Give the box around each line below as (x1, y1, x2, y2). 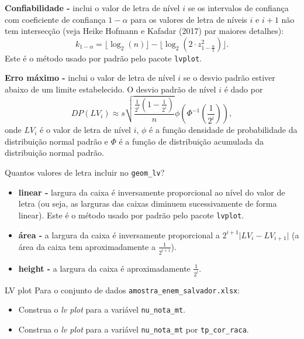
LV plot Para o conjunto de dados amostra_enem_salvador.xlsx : (5, 283, 240, 296)
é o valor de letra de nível (40, 124, 132, 136)
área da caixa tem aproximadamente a (18, 240, 156, 252)
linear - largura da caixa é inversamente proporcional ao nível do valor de (18, 186, 285, 198)
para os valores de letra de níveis (130, 13, 247, 25)
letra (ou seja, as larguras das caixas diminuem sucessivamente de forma (18, 197, 277, 210)
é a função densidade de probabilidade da (149, 124, 298, 136)
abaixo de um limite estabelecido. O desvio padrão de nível (5, 83, 216, 95)
